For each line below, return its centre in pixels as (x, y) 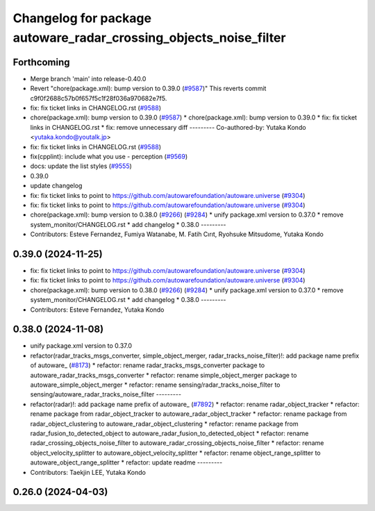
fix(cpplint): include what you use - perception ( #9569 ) (109, 156)
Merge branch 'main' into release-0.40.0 (88, 78)
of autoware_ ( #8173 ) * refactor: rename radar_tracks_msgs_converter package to (148, 365)
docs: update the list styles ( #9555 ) (81, 166)
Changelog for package (82, 18)
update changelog (56, 186)
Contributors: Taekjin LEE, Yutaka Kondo (88, 472)
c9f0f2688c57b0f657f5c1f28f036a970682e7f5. (99, 98)
